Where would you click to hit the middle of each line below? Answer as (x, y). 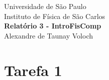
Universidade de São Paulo (45, 6)
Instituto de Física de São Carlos (55, 16)
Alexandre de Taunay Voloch (49, 35)
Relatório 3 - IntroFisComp (53, 26)
